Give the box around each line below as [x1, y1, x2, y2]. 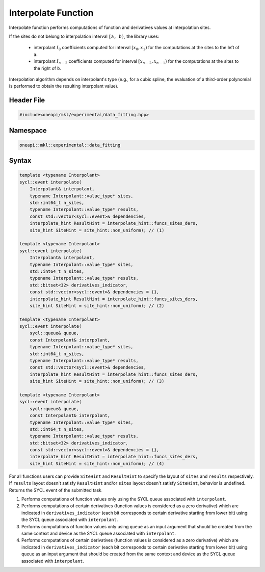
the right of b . [33, 65, 61, 71]
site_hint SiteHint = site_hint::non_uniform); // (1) [29, 227, 164, 233]
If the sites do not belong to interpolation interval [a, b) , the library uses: [9, 33, 159, 39]
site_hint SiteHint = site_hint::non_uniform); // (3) [29, 378, 164, 384]
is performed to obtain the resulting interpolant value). [9, 83, 119, 89]
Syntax [9, 156, 31, 165]
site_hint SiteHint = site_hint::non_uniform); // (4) [29, 461, 164, 466]
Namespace [9, 126, 47, 134]
